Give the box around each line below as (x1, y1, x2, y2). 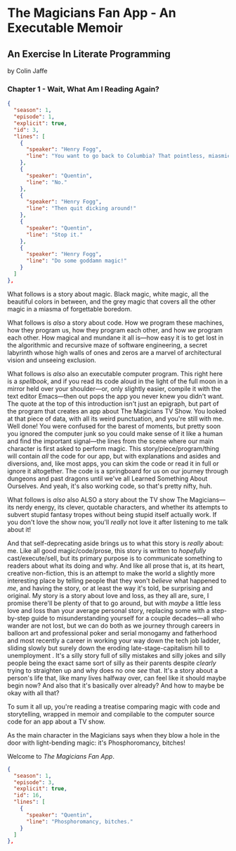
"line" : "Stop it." (25, 231, 83, 238)
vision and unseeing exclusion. (7, 356, 97, 364)
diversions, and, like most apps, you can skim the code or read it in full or (7, 459, 219, 468)
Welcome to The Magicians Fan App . (7, 752, 114, 760)
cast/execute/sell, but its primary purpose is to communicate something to (7, 554, 223, 562)
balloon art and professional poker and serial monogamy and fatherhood (7, 628, 217, 637)
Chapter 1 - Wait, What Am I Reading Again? (7, 84, 159, 94)
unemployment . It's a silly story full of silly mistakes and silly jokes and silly (7, 651, 226, 659)
